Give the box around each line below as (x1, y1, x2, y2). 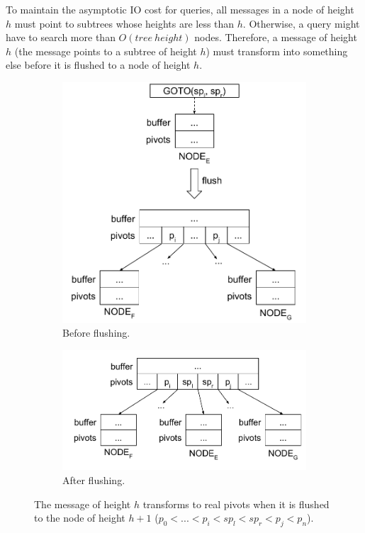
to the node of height (34, 510, 125, 525)
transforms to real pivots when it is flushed (142, 496, 330, 511)
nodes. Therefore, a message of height (194, 30, 357, 45)
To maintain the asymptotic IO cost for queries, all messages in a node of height (6, 2, 354, 16)
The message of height (34, 496, 131, 511)
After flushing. (62, 472, 125, 487)
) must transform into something (206, 43, 348, 58)
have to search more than (6, 30, 116, 45)
